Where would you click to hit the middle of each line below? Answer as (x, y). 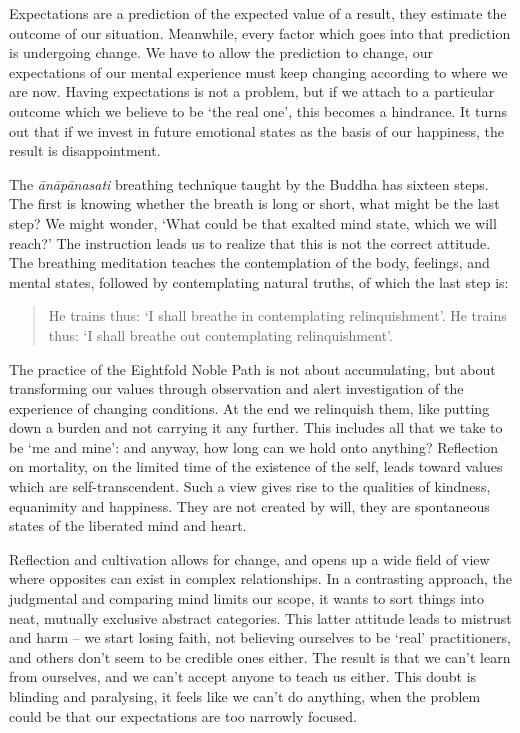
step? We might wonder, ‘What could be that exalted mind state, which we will (253, 222)
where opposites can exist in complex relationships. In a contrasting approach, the (261, 578)
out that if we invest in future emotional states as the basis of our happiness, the (256, 130)
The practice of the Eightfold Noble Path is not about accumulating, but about (252, 368)
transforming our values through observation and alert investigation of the (236, 388)
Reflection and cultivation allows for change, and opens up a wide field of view (249, 558)
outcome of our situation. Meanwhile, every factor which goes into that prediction (260, 32)
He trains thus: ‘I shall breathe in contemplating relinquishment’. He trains (277, 315)
